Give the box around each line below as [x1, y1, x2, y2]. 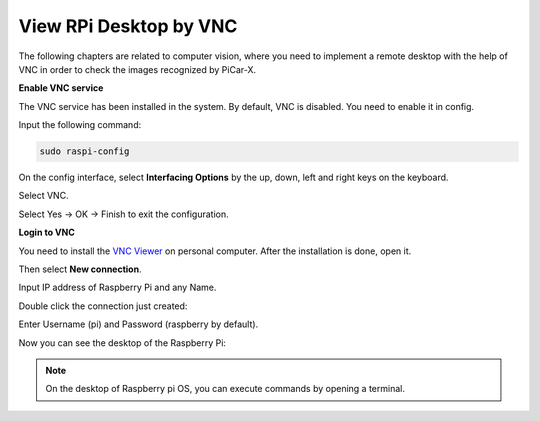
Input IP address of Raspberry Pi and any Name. [18, 281, 217, 294]
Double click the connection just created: [18, 300, 188, 312]
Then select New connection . [18, 263, 142, 275]
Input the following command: [18, 119, 142, 131]
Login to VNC [18, 226, 75, 239]
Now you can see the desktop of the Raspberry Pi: [18, 336, 227, 349]
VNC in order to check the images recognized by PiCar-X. [18, 63, 257, 75]
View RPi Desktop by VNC [18, 15, 238, 37]
